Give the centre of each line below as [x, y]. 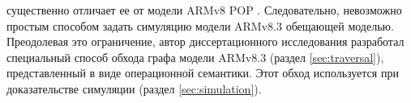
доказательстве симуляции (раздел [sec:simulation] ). [134, 88]
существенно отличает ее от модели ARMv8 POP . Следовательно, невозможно [204, 10]
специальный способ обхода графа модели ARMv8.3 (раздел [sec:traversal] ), [195, 57]
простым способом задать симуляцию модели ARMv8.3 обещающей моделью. [200, 25]
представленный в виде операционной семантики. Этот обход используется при [203, 73]
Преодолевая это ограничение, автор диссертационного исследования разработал [205, 41]
